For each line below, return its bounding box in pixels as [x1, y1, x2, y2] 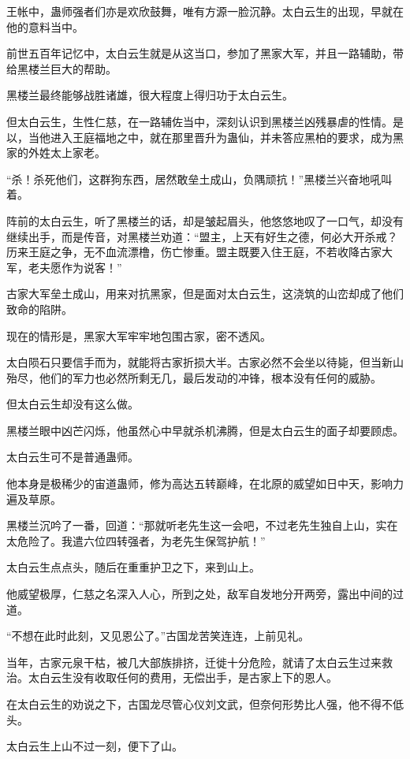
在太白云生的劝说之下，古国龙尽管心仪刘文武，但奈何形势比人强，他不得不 [6, 696, 393, 712]
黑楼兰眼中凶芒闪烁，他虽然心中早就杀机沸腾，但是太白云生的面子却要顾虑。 [6, 422, 404, 438]
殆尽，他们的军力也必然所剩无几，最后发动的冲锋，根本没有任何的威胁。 [6, 369, 382, 385]
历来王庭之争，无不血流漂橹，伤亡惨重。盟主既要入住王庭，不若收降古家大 [6, 244, 393, 260]
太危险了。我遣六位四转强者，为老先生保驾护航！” [6, 532, 266, 549]
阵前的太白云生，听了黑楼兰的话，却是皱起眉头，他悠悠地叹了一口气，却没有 [6, 212, 404, 229]
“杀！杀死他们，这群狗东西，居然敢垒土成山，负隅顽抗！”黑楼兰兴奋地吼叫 [6, 170, 393, 187]
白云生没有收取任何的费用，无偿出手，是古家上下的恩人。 [39, 669, 337, 686]
